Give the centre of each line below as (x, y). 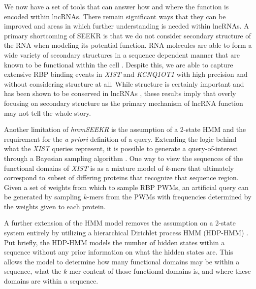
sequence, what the (33, 271)
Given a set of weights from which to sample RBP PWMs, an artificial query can (126, 187)
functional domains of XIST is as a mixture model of (84, 168)
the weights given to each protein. (55, 206)
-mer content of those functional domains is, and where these (159, 271)
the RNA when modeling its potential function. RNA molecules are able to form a (128, 45)
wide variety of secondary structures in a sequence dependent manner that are (122, 54)
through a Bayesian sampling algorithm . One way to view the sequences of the (124, 158)
